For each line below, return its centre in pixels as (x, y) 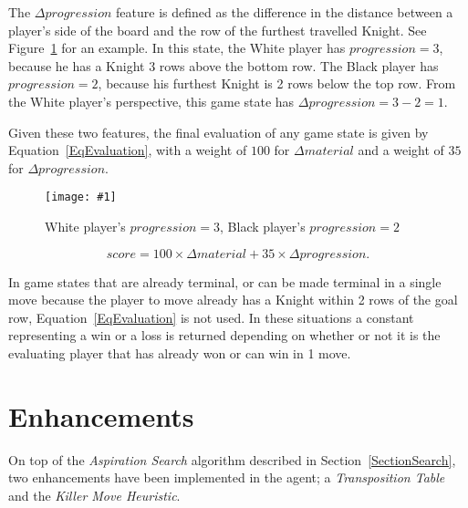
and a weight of (401, 150)
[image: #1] (81, 197)
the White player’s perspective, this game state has (151, 101)
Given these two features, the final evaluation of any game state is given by (218, 132)
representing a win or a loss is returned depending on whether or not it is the (224, 335)
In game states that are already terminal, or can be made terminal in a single (225, 281)
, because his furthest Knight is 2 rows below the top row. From (277, 83)
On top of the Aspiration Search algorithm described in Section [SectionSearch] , (232, 459)
